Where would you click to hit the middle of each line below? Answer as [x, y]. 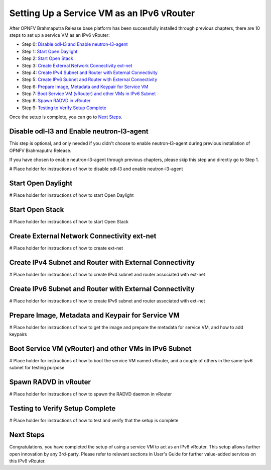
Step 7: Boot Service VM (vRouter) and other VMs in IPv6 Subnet [89, 94]
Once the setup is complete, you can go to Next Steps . [66, 117]
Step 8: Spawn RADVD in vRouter [56, 101]
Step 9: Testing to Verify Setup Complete [64, 108]
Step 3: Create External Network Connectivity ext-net [77, 65]
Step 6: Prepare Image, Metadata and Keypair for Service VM [85, 87]
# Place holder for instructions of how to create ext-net [66, 248]
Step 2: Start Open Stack [47, 58]
